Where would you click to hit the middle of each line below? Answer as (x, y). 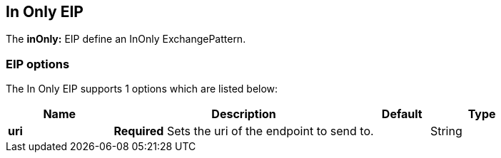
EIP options (38, 64)
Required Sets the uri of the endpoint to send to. (244, 131)
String (446, 131)
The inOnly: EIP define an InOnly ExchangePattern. (126, 39)
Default (402, 114)
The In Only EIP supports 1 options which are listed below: (142, 89)
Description (244, 114)
